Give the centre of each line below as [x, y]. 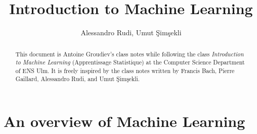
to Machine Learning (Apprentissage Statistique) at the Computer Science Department [130, 62]
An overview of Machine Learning [124, 121]
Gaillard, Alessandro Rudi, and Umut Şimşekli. [78, 79]
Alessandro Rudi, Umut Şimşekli [131, 32]
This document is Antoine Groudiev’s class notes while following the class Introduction [130, 54]
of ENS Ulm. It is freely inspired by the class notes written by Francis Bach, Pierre [125, 70]
